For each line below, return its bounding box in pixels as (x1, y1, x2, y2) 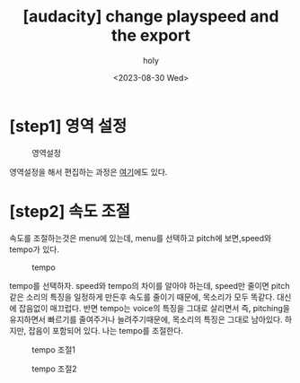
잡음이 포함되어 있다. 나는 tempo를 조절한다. (28, 325, 184, 335)
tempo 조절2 (31, 363, 78, 374)
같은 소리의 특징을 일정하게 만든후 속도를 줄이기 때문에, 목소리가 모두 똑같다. (9, 292, 276, 302)
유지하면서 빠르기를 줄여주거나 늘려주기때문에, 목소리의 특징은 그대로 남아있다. (9, 314, 283, 325)
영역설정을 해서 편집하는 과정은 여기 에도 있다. (9, 166, 168, 177)
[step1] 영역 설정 (9, 116, 128, 136)
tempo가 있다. (9, 244, 60, 255)
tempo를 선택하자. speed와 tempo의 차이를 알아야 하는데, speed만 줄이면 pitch (9, 280, 290, 291)
